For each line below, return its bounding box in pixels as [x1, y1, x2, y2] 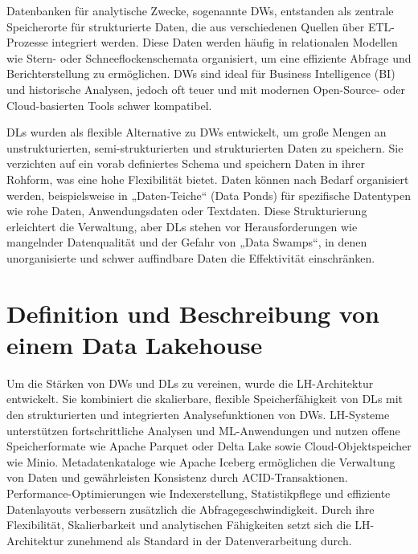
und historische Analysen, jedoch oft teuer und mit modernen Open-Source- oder [6, 80, 405, 97]
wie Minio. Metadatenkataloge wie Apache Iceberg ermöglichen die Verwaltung [6, 453, 395, 470]
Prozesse [6, 34, 48, 51]
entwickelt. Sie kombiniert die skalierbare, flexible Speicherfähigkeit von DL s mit [6, 390, 404, 407]
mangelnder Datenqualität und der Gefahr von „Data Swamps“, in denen [6, 234, 367, 251]
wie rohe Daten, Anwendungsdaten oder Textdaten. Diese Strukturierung [6, 202, 367, 219]
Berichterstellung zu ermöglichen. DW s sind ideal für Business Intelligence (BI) [6, 65, 395, 82]
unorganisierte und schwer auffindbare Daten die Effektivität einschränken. [6, 249, 375, 266]
